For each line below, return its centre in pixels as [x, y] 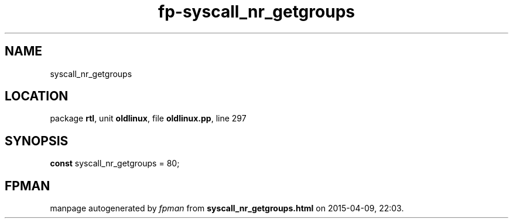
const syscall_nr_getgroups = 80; [115, 163]
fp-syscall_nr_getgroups [256, 12]
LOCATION [37, 96]
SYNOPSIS [37, 141]
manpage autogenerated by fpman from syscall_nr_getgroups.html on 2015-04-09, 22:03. [227, 208]
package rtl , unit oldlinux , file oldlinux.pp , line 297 [148, 119]
